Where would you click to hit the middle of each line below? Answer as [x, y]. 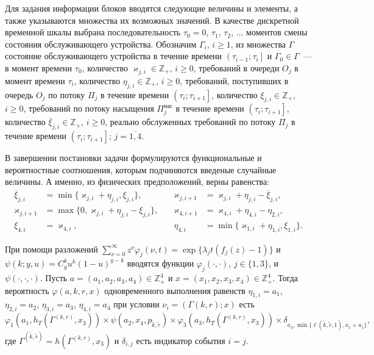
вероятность [27, 290]
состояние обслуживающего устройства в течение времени [114, 56]
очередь [19, 94]
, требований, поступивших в [234, 80]
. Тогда [285, 278]
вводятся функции [161, 263]
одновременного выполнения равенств [175, 290]
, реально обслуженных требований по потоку [190, 122]
